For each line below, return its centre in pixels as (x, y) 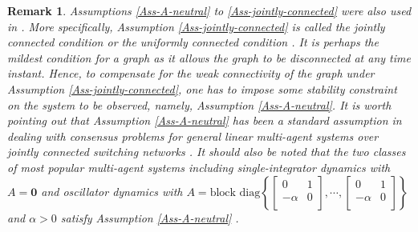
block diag (235, 192)
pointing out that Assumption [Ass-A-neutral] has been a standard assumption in (205, 120)
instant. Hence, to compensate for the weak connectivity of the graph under (191, 73)
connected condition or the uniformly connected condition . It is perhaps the (193, 42)
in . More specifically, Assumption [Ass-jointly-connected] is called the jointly (196, 26)
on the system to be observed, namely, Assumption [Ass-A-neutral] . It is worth (199, 104)
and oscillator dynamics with (112, 191)
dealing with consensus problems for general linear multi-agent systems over (193, 136)
